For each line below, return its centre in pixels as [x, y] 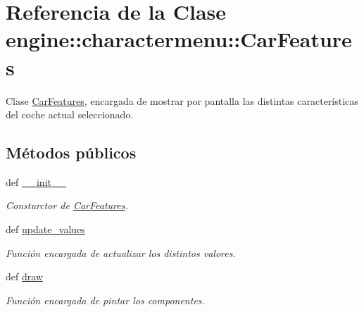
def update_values [45, 229]
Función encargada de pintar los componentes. [105, 300]
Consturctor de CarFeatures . [67, 205]
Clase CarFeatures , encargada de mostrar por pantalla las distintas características [182, 100]
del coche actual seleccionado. [70, 114]
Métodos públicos [71, 152]
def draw [24, 276]
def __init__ [36, 181]
